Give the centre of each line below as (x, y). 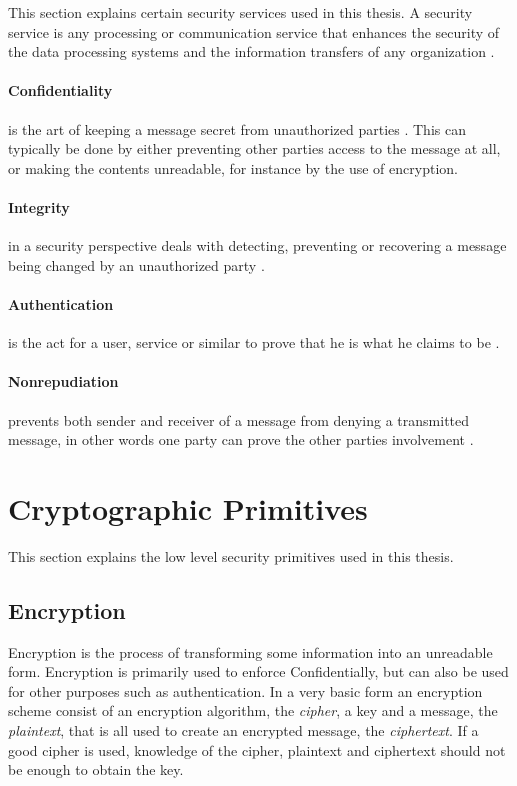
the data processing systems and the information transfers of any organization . (251, 51)
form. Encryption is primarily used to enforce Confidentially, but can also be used (258, 671)
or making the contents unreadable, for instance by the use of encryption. (233, 167)
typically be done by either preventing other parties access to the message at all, (254, 148)
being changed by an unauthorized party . (136, 264)
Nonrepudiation (63, 381)
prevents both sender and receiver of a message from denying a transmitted (239, 419)
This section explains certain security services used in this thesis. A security (240, 12)
